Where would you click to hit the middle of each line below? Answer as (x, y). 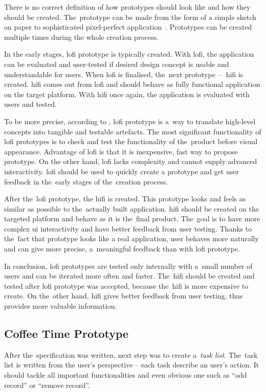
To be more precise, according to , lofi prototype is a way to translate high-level (130, 121)
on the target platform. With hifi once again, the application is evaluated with (127, 94)
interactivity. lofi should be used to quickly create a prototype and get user (121, 171)
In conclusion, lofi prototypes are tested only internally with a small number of (128, 266)
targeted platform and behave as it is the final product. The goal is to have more (132, 218)
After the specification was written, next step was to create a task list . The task (131, 354)
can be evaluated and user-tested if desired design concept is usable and (117, 64)
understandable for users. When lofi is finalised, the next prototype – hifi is (124, 74)
